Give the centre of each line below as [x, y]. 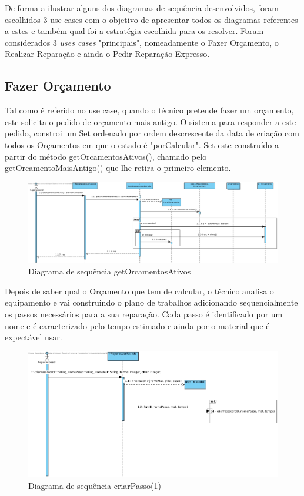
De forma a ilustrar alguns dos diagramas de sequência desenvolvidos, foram [142, 8]
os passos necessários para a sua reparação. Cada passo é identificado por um [144, 314]
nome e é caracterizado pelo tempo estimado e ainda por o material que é [137, 325]
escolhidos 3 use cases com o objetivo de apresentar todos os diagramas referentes [151, 19]
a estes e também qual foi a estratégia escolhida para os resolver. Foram [134, 31]
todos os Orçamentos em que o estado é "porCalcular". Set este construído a [142, 144]
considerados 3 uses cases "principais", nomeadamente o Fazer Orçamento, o [142, 42]
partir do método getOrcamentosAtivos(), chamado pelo [106, 156]
